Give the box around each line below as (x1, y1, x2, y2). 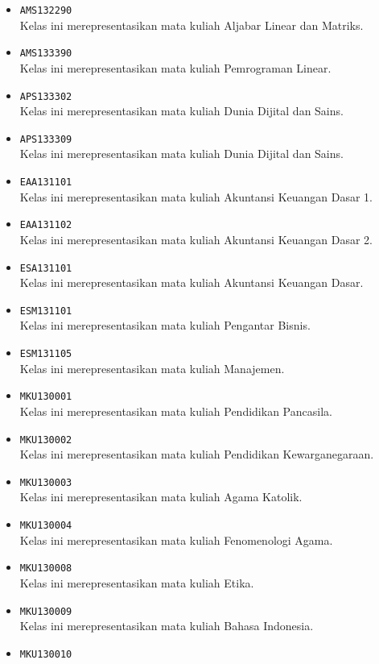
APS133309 (19, 133, 72, 145)
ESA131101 (19, 262, 72, 274)
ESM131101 (19, 305, 72, 317)
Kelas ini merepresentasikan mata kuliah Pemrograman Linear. (19, 59, 332, 76)
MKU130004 (19, 520, 72, 531)
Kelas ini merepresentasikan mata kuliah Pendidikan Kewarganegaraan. (19, 446, 374, 463)
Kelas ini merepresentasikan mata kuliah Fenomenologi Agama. (19, 531, 333, 548)
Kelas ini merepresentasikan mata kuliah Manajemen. (19, 359, 285, 376)
